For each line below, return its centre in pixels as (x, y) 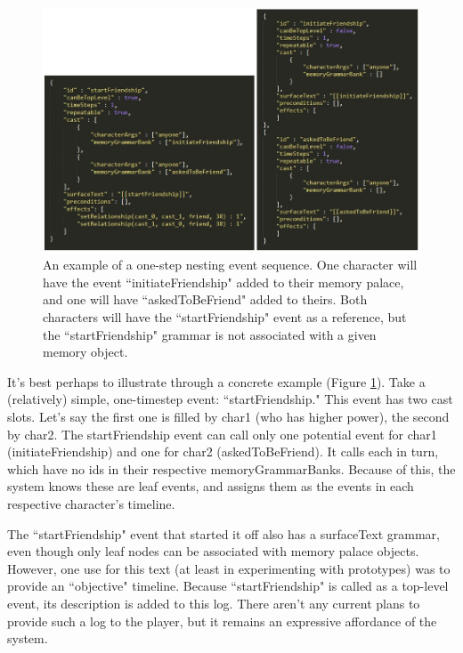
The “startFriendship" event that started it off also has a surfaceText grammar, (223, 533)
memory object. (85, 352)
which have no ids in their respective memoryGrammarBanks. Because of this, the (231, 468)
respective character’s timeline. (91, 504)
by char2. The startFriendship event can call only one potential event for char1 (222, 434)
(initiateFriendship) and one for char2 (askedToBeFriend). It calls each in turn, (223, 451)
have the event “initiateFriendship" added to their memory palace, (223, 282)
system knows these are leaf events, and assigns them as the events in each (211, 486)
